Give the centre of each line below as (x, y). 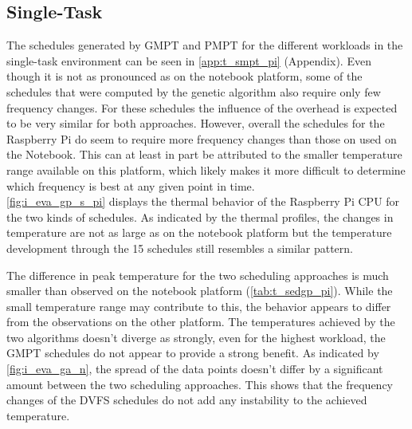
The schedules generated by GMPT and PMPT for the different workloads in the (205, 45)
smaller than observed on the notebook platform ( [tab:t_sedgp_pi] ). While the (200, 291)
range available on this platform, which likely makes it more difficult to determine (206, 169)
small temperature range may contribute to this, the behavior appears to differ (199, 306)
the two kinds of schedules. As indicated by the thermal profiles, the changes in (200, 216)
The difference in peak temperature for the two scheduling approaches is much (198, 275)
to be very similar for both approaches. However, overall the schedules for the (196, 123)
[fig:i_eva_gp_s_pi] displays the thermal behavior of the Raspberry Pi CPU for (203, 201)
